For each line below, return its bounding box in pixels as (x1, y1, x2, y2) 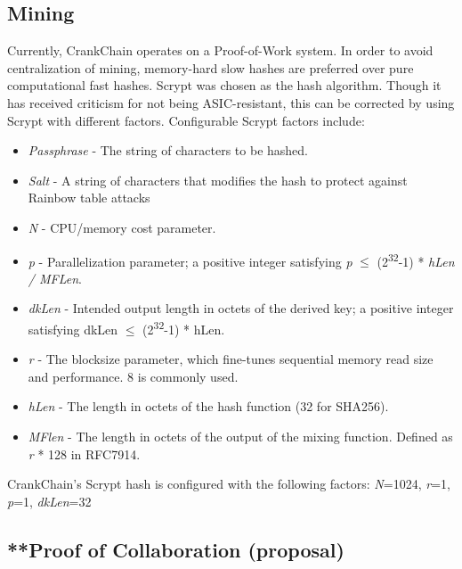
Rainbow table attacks (28, 188, 150, 207)
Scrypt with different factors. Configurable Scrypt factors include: (7, 111, 365, 129)
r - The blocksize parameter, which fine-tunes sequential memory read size (28, 350, 434, 368)
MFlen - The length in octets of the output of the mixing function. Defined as (28, 427, 453, 446)
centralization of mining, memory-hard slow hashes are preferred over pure (7, 58, 414, 77)
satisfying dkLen (28, 319, 118, 338)
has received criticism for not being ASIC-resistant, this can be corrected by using (7, 93, 455, 111)
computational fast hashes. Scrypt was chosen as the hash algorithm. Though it (7, 76, 442, 95)
